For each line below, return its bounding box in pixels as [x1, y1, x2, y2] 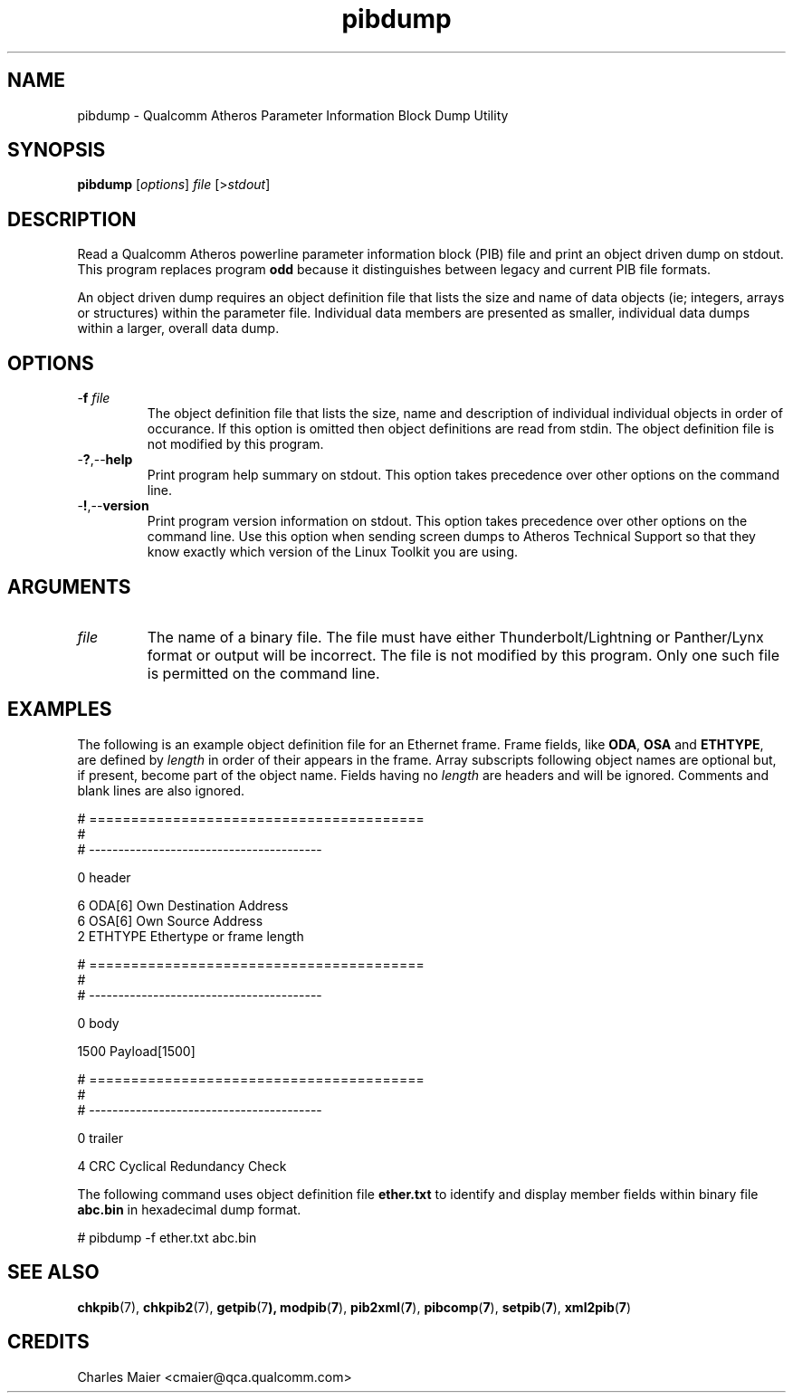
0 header [77, 869, 131, 885]
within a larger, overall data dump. [77, 320, 280, 337]
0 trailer [77, 1129, 124, 1146]
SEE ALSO [7, 1261, 100, 1284]
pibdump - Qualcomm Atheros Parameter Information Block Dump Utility [77, 107, 509, 123]
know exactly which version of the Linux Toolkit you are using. [147, 544, 519, 560]
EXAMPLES [7, 698, 112, 721]
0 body [77, 1014, 119, 1031]
